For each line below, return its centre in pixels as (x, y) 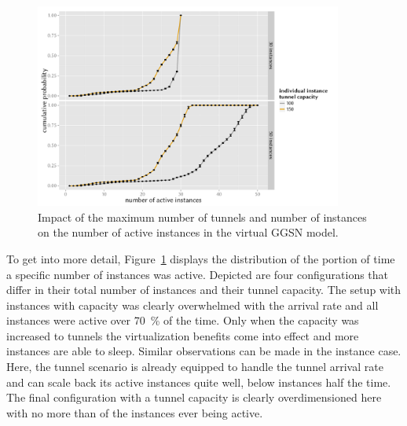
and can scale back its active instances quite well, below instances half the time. (199, 382)
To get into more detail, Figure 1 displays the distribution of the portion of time (201, 258)
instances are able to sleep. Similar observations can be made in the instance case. (204, 351)
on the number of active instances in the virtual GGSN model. (188, 232)
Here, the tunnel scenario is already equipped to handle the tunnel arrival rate (195, 367)
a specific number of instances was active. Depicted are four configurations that (198, 274)
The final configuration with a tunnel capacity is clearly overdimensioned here (194, 397)
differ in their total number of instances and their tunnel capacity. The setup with (204, 290)
